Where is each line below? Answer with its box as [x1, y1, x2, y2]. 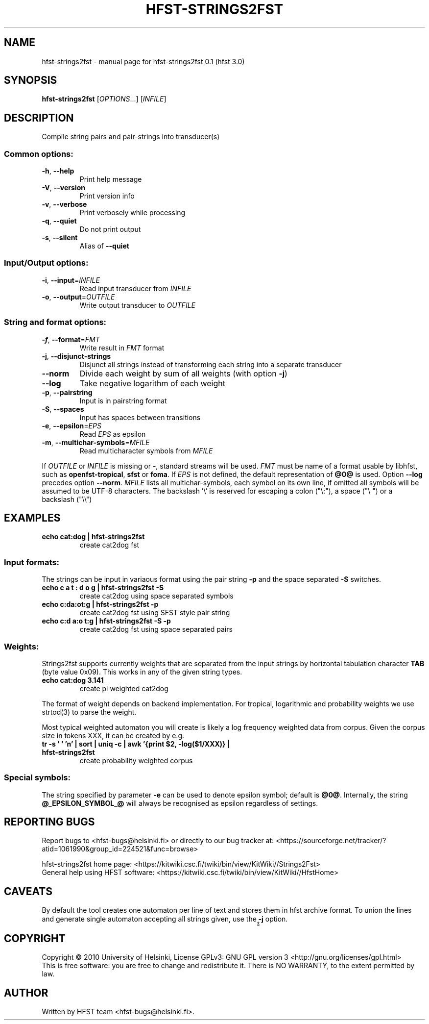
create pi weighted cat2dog [79, 684, 168, 693]
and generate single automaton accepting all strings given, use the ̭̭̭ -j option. [42, 915, 288, 924]
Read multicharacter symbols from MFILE [79, 446, 213, 455]
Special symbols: [4, 773, 71, 783]
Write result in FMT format [79, 343, 165, 352]
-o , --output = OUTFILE [42, 292, 115, 301]
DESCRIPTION [4, 111, 74, 124]
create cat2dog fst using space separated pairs [79, 625, 233, 634]
